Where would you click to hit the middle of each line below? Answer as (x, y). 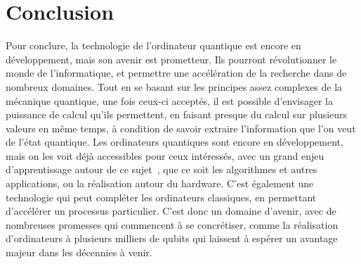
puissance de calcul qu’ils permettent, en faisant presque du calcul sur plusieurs (177, 114)
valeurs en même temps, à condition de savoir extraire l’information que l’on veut (181, 128)
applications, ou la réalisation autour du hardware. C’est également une (160, 183)
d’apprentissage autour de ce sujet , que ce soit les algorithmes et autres (162, 169)
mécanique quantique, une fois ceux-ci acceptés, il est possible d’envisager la (169, 100)
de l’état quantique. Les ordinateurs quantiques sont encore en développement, (175, 142)
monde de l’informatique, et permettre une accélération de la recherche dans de (176, 73)
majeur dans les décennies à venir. (79, 252)
